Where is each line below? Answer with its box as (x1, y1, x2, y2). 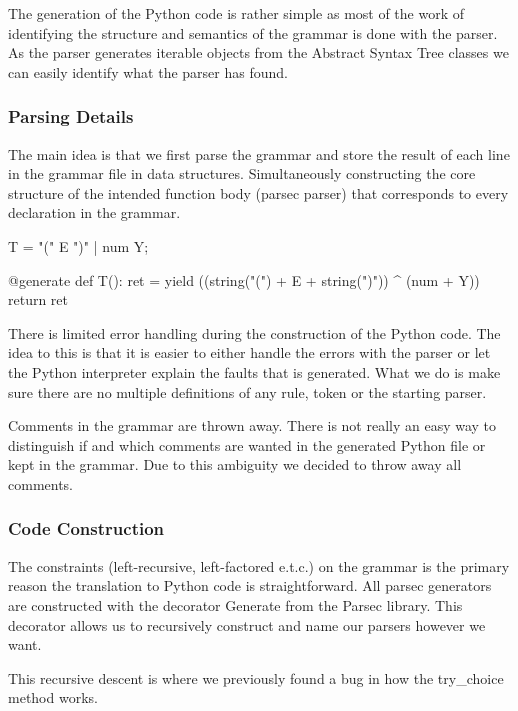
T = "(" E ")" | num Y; (8, 235, 149, 256)
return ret (8, 289, 69, 310)
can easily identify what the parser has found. (8, 61, 288, 82)
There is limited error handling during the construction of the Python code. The (8, 322, 501, 343)
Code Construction (8, 516, 165, 541)
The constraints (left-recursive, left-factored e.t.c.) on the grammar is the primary (8, 555, 510, 576)
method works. (8, 687, 98, 708)
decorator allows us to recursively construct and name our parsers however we (8, 614, 486, 635)
